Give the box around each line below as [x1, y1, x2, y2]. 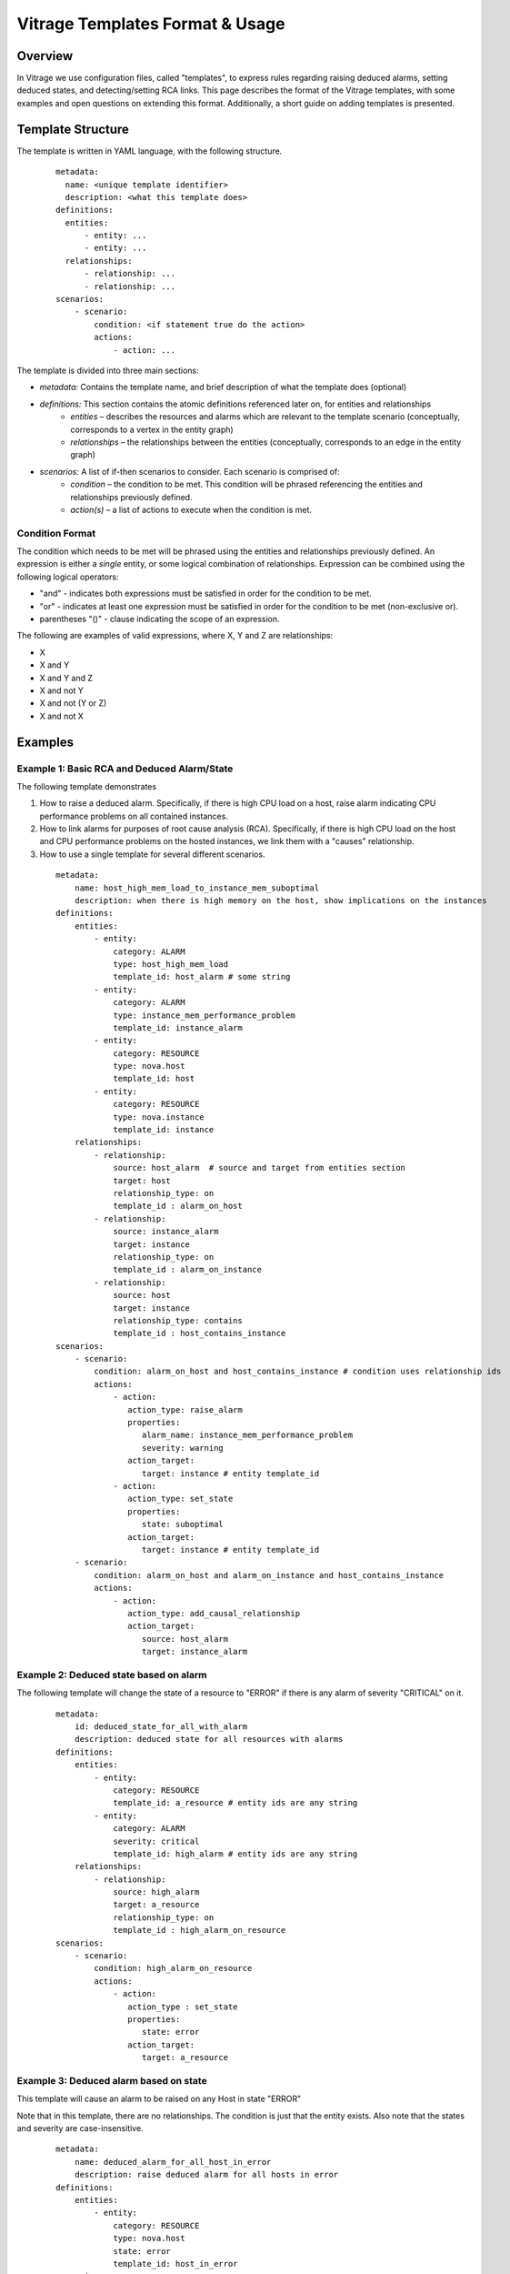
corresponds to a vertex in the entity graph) [70, 424, 234, 435]
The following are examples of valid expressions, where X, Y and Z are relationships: [16, 630, 334, 641]
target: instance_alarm [141, 1646, 248, 1657]
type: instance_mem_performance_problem [113, 1010, 295, 1021]
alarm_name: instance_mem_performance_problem [141, 1430, 354, 1441]
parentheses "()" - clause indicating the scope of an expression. [39, 614, 281, 624]
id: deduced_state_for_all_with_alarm [74, 1721, 248, 1732]
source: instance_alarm [113, 1226, 219, 1237]
